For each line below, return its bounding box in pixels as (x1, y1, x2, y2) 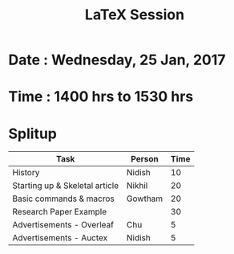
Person (131, 154, 159, 165)
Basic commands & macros (12, 193, 115, 204)
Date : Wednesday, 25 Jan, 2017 (8, 51, 226, 69)
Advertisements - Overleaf (12, 219, 115, 231)
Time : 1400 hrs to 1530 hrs (8, 88, 194, 106)
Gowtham (127, 193, 163, 204)
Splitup (8, 125, 58, 142)
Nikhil (127, 180, 148, 191)
